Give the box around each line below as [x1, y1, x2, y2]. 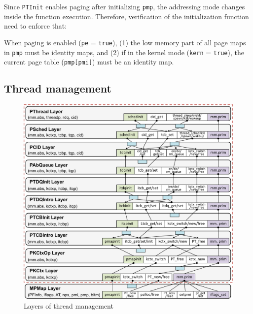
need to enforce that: [4, 21, 67, 31]
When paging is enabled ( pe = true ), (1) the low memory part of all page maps [4, 37, 246, 47]
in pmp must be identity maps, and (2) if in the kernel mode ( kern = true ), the [4, 47, 244, 57]
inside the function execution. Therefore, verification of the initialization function [4, 11, 249, 21]
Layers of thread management [24, 300, 113, 311]
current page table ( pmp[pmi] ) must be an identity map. [4, 57, 174, 67]
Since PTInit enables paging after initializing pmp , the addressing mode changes [4, 1, 245, 11]
